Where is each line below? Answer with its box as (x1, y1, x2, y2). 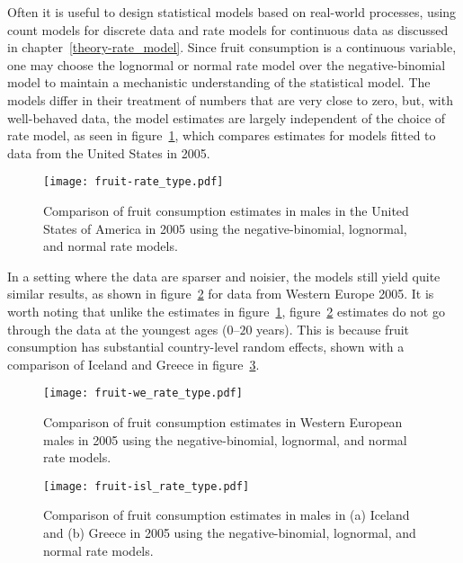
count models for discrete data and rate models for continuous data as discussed (7, 20, 449, 39)
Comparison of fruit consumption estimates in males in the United (43, 201, 409, 219)
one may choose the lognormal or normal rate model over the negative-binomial (7, 55, 446, 74)
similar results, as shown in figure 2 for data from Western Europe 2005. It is (7, 284, 434, 303)
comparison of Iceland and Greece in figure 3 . (7, 354, 260, 373)
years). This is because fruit (256, 319, 410, 338)
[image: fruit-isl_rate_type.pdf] (43, 479, 250, 493)
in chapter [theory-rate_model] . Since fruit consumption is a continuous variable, (7, 38, 457, 57)
